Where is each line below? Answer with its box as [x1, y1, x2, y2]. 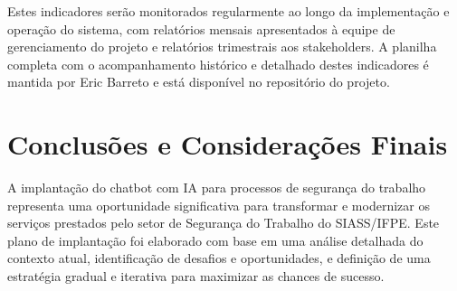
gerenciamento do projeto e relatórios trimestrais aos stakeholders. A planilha [7, 37, 437, 56]
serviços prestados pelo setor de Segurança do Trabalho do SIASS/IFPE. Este [7, 213, 440, 232]
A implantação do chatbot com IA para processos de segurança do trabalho [7, 178, 426, 197]
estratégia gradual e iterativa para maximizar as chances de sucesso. [7, 267, 385, 286]
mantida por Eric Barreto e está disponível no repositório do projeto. [7, 72, 390, 91]
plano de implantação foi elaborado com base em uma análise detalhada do [7, 230, 424, 249]
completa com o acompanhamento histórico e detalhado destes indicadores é [7, 54, 429, 73]
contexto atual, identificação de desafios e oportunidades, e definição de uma [7, 249, 431, 268]
